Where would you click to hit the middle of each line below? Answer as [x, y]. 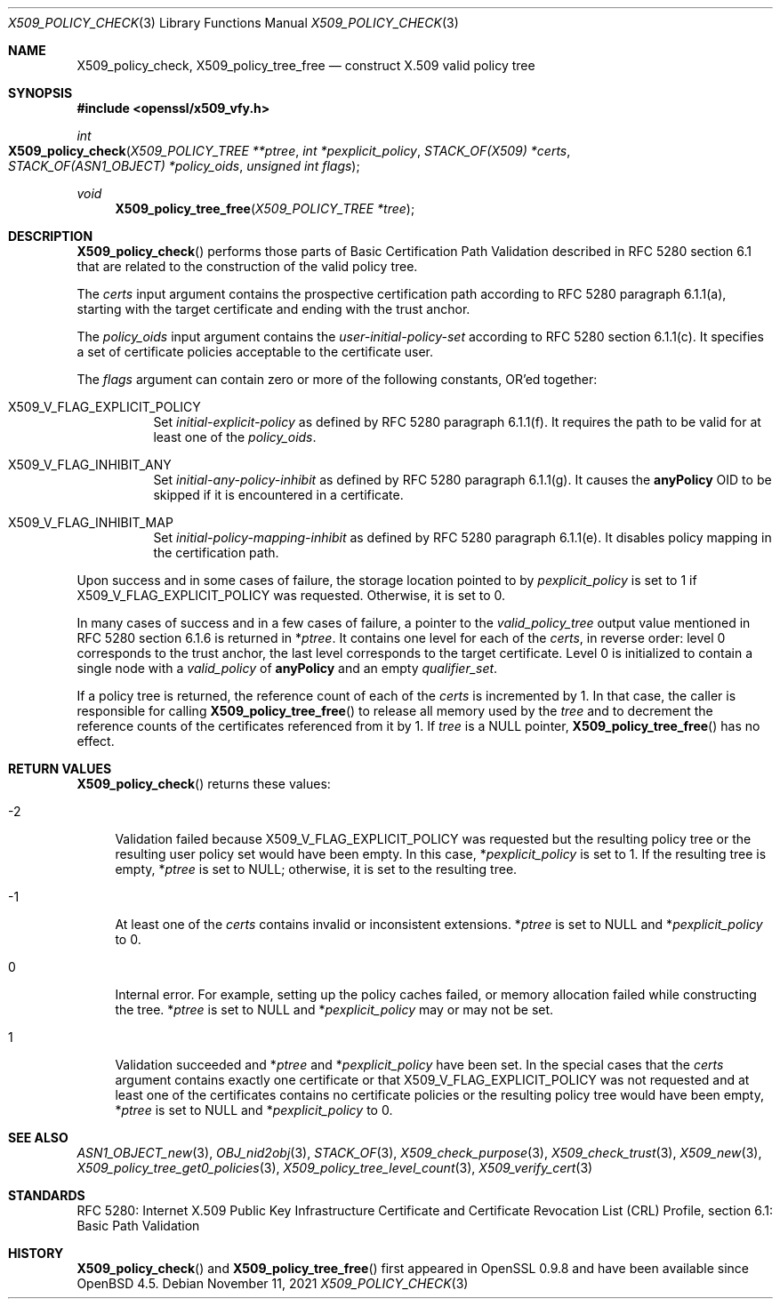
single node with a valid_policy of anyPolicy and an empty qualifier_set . [287, 668]
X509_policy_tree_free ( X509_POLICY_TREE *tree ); [265, 208]
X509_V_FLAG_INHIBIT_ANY [90, 465]
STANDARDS [47, 1195]
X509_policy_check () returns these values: [204, 784]
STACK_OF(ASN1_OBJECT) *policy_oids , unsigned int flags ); [184, 166]
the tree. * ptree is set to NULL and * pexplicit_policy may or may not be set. [334, 1010]
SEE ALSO [38, 1138]
